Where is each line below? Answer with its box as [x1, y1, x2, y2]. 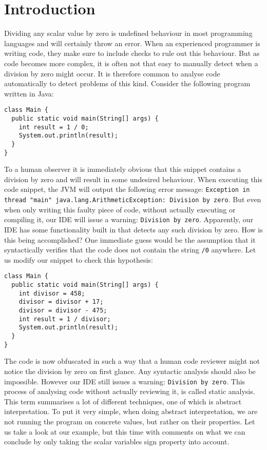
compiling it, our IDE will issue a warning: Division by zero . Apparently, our [4, 214, 254, 225]
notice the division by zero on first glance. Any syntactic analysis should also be [4, 365, 256, 376]
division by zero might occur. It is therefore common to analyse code [4, 68, 220, 79]
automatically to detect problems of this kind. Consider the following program [4, 78, 251, 89]
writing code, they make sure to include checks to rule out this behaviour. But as [4, 48, 260, 58]
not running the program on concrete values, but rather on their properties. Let [4, 416, 255, 426]
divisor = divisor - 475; [18, 307, 107, 315]
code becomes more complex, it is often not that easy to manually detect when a [4, 57, 258, 68]
